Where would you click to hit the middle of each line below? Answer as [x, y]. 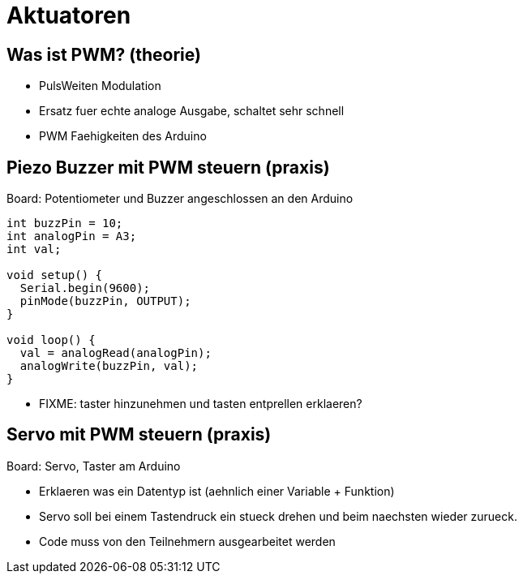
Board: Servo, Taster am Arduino [94, 466]
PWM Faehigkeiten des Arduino [123, 136]
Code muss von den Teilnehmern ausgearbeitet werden [187, 541]
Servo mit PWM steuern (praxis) [139, 435]
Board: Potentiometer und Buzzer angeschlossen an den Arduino [180, 199]
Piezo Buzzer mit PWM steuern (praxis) [168, 167]
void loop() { [51, 340]
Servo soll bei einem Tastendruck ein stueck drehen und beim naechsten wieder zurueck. [278, 516]
